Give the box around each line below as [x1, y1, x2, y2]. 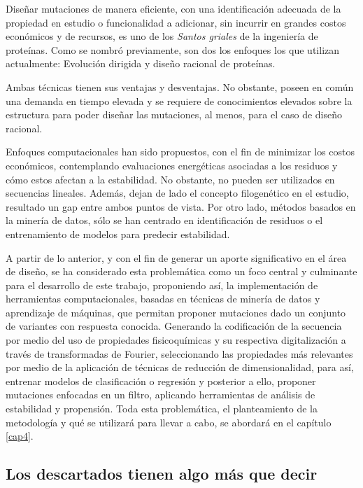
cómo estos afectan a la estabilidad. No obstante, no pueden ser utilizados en [6, 172, 335, 186]
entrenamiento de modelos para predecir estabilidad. [6, 226, 230, 241]
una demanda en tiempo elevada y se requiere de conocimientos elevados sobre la [6, 93, 353, 108]
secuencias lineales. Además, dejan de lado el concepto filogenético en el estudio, [6, 186, 349, 200]
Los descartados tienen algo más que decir [6, 463, 318, 484]
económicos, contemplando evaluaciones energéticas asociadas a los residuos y [6, 158, 338, 172]
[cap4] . [6, 428, 34, 443]
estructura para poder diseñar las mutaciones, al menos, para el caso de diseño [6, 107, 343, 122]
